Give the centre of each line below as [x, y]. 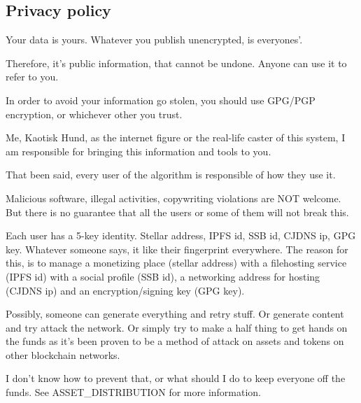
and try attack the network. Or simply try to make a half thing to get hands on [177, 327]
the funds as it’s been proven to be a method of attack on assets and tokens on [175, 341]
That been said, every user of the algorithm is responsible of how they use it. [171, 175]
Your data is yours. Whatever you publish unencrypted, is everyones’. [154, 40]
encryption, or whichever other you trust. [94, 114]
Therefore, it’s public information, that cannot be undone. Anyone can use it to [176, 63]
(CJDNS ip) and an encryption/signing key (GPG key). [125, 290]
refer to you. [32, 77]
